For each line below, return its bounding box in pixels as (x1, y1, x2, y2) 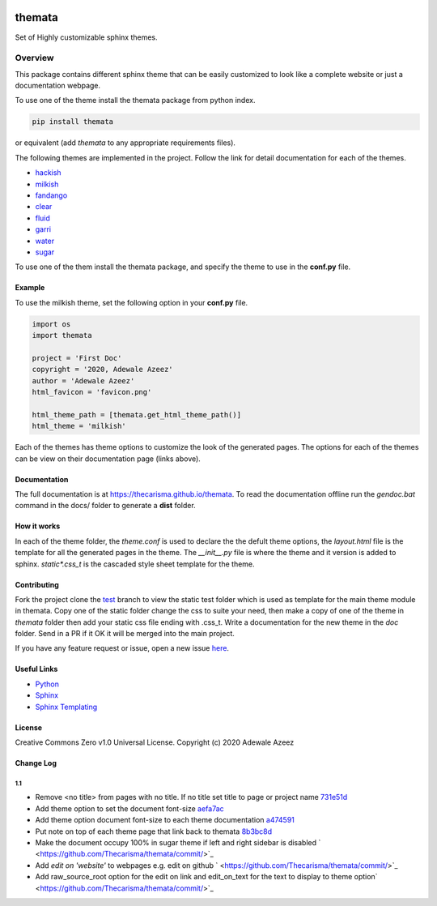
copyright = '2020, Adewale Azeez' (32, 365, 173, 374)
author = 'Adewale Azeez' (32, 376, 135, 385)
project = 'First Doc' (32, 353, 122, 362)
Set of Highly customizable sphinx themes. (15, 32, 158, 42)
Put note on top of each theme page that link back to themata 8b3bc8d (35, 827, 273, 836)
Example (15, 283, 45, 293)
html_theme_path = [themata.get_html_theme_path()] (32, 410, 242, 419)
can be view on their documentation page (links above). (15, 454, 202, 464)
